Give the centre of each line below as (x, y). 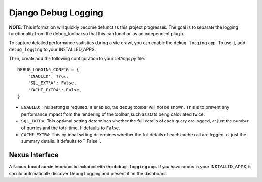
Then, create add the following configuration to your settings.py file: (77, 59)
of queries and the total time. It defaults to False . (71, 128)
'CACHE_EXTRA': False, (55, 90)
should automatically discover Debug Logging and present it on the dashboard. (88, 173)
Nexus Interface (34, 155)
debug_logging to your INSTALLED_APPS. (52, 49)
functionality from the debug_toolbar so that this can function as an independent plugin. (97, 33)
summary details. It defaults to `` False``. (61, 141)
